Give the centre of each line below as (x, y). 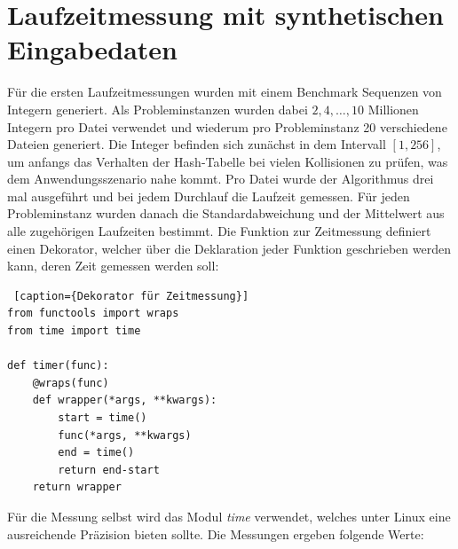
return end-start (109, 470)
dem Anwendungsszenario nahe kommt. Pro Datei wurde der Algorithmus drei (221, 179)
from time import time (74, 331)
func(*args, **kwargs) (125, 435)
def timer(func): (58, 366)
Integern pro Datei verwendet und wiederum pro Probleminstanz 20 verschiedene (227, 126)
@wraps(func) (71, 383)
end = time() (96, 453)
